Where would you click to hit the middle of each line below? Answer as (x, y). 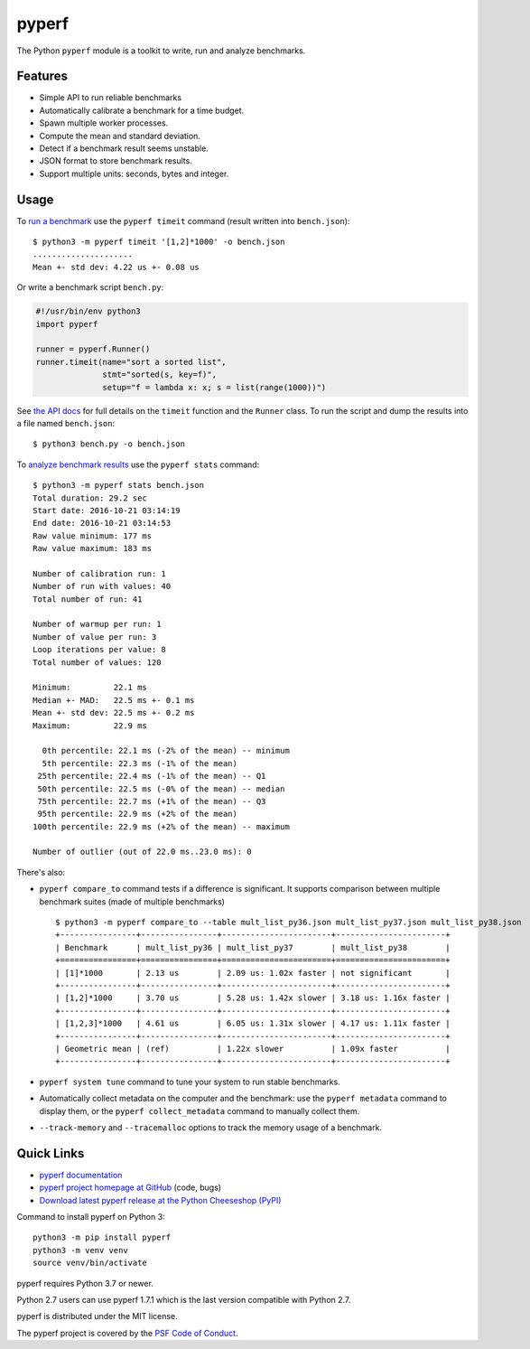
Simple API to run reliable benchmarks (111, 98)
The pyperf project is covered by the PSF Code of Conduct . (127, 1333)
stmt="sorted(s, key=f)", (159, 375)
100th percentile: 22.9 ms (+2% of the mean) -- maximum (162, 826)
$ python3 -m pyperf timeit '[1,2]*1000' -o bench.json (159, 242)
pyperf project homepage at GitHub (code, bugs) (130, 1187)
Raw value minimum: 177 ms (93, 536)
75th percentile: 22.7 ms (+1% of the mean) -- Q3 (152, 801)
